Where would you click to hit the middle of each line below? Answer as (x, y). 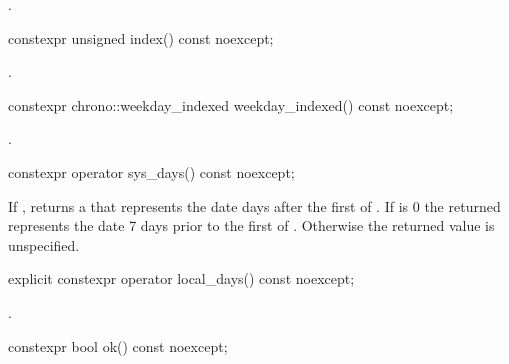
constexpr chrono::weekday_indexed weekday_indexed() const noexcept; (231, 104)
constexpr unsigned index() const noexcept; (141, 37)
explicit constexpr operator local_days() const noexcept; (181, 278)
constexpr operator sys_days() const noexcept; (151, 171)
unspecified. (44, 244)
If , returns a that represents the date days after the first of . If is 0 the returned (254, 205)
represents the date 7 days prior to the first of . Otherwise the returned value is (251, 225)
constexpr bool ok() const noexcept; (118, 345)
